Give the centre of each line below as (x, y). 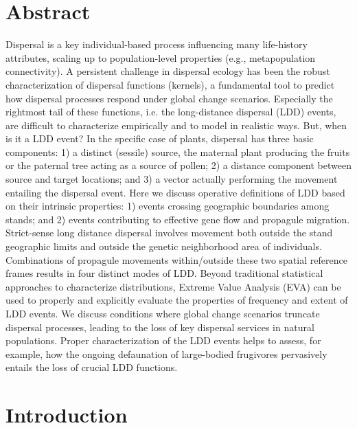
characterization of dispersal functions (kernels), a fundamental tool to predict (170, 84)
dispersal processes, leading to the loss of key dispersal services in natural (160, 327)
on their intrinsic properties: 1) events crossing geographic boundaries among (168, 206)
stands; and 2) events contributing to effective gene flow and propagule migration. (178, 219)
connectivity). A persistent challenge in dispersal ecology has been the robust (168, 71)
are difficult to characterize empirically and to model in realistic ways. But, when (176, 125)
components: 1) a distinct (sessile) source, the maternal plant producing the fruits (178, 151)
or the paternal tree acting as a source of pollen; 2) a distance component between (178, 165)
